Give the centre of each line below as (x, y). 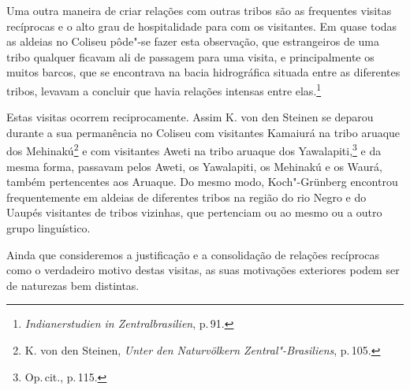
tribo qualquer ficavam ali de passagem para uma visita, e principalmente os (190, 56)
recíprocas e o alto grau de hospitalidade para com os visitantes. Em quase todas (202, 26)
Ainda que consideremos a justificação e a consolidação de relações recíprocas (193, 254)
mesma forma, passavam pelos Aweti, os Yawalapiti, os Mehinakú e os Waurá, (194, 166)
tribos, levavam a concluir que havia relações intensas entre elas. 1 (164, 89)
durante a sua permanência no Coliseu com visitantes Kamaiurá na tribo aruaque (203, 132)
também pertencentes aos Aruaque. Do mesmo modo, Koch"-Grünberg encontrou (202, 182)
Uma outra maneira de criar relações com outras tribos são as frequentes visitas (199, 10)
